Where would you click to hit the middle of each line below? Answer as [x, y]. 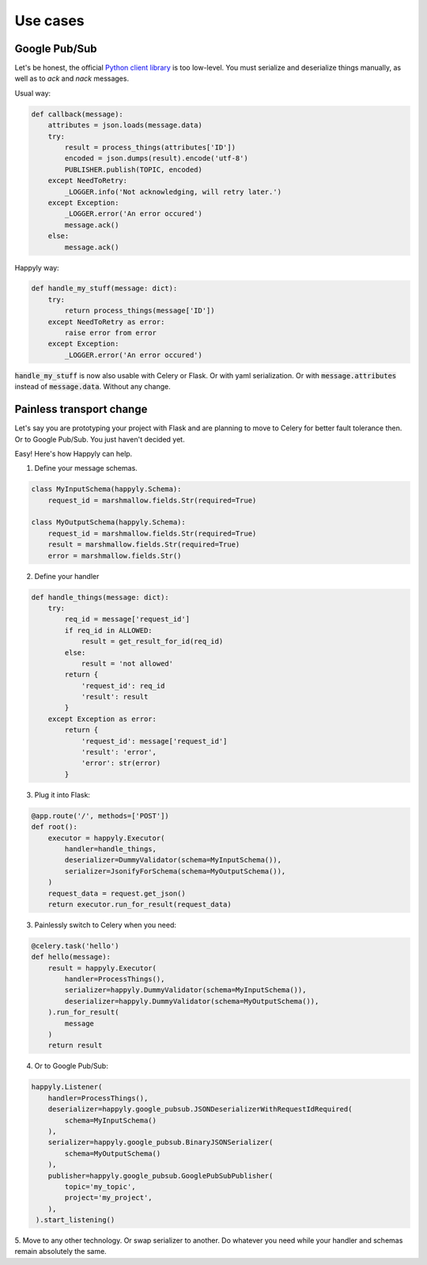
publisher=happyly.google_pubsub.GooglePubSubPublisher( [161, 1176]
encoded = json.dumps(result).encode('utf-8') [156, 159]
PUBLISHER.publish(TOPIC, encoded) [134, 169]
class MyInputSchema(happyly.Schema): [106, 489]
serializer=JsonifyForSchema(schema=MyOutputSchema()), [175, 871]
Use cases [49, 21]
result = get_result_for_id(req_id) [152, 642]
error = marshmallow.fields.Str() [115, 555]
